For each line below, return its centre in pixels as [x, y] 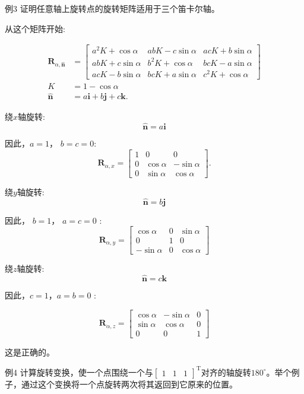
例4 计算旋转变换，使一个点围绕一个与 [79, 372]
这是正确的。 [30, 352]
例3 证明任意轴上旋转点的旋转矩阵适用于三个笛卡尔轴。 [112, 8]
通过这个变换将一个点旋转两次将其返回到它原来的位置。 [129, 384]
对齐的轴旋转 [226, 372]
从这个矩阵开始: [35, 28]
